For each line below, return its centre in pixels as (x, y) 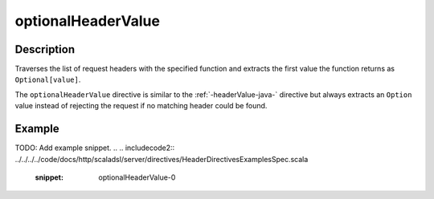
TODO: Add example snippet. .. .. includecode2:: (95, 148)
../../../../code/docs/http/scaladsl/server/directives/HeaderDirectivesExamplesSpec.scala (162, 159)
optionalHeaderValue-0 (137, 177)
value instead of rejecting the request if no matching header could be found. (141, 106)
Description (45, 49)
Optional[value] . (48, 79)
